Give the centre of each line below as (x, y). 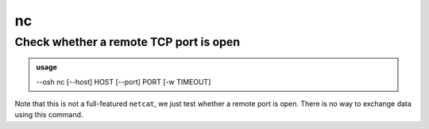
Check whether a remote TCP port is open (128, 42)
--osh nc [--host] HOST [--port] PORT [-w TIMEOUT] (124, 82)
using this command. (49, 115)
